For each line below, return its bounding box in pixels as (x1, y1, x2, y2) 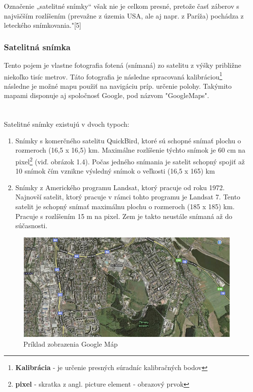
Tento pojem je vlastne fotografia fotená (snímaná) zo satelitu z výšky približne (4, 60, 241, 70)
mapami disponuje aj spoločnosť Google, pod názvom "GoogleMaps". (4, 90, 209, 100)
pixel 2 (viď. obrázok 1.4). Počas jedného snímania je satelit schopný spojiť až (15, 155, 245, 166)
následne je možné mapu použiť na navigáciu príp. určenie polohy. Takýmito (4, 80, 232, 91)
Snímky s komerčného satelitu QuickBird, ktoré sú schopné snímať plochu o (15, 135, 241, 145)
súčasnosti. (15, 220, 48, 231)
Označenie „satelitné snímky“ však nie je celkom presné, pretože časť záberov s (4, 1, 239, 11)
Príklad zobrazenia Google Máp (23, 338, 118, 349)
